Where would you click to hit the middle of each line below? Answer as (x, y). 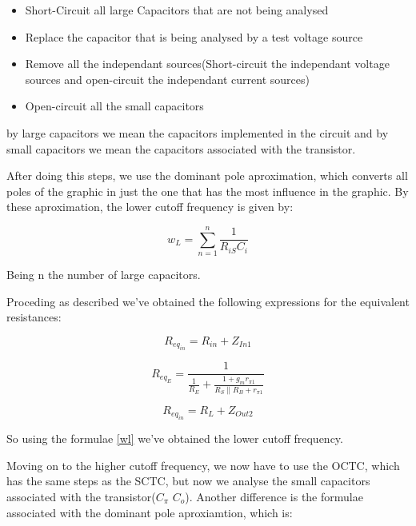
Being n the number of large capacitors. (104, 275)
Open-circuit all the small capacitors (114, 106)
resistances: (34, 317)
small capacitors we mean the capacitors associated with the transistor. (181, 148)
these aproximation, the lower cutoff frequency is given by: (150, 207)
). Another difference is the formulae (274, 496)
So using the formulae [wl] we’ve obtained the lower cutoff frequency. (175, 438)
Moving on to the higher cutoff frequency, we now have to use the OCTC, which (203, 465)
